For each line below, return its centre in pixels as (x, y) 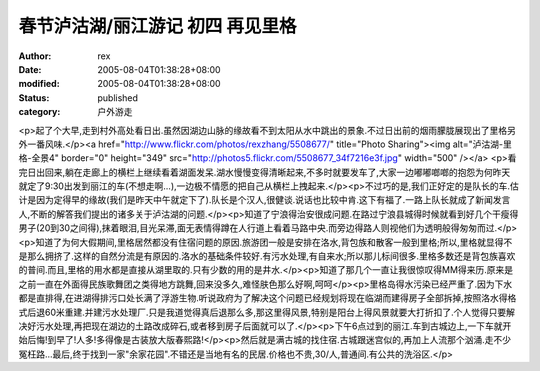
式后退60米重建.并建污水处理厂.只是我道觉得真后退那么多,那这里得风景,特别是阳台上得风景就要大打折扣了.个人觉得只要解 (266, 312)
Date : (30, 69)
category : (39, 112)
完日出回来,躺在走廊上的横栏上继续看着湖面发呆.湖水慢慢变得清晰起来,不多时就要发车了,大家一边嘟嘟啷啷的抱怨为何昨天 (264, 172)
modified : (39, 84)
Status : (34, 97)
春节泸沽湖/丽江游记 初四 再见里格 (157, 26)
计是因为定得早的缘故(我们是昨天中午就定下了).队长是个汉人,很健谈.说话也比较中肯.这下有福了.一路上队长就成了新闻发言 (264, 200)
